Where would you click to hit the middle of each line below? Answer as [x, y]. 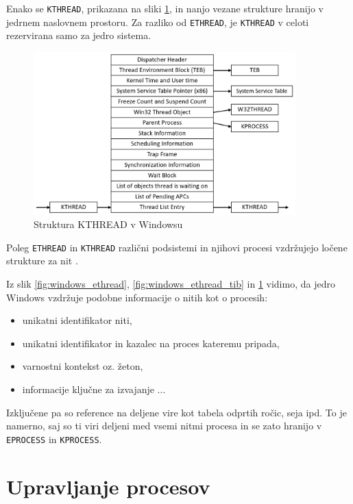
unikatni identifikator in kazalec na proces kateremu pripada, [151, 343]
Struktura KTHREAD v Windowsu [108, 224]
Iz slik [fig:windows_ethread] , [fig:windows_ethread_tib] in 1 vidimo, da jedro [171, 283]
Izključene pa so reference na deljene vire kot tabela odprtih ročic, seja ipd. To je [176, 412]
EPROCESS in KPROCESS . [54, 439]
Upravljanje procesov [108, 486]
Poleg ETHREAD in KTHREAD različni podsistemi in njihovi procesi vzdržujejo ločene [177, 247]
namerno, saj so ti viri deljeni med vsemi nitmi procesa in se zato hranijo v [164, 426]
